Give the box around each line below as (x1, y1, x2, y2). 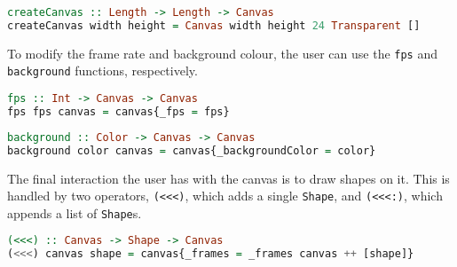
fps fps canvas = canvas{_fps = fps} (7, 105, 230, 118)
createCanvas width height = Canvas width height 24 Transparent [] (7, 19, 421, 32)
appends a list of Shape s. (7, 203, 142, 222)
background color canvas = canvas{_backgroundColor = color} (7, 144, 376, 157)
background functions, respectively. (7, 61, 198, 80)
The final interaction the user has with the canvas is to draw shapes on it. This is (7, 169, 450, 187)
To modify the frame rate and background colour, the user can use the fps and (7, 43, 438, 62)
